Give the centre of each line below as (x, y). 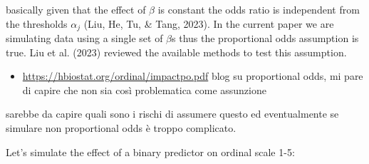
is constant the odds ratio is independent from (259, 9)
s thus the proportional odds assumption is (265, 38)
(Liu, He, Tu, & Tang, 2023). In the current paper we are (209, 23)
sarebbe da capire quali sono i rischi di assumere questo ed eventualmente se (172, 114)
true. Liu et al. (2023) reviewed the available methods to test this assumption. (176, 52)
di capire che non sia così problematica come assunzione (144, 89)
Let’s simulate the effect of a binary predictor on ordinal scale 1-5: (150, 152)
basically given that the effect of (76, 9)
